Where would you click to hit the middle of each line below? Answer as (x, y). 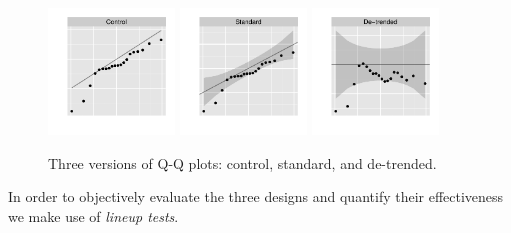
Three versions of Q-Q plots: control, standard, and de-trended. (242, 162)
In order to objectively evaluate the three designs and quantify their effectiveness (256, 196)
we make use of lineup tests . (93, 215)
